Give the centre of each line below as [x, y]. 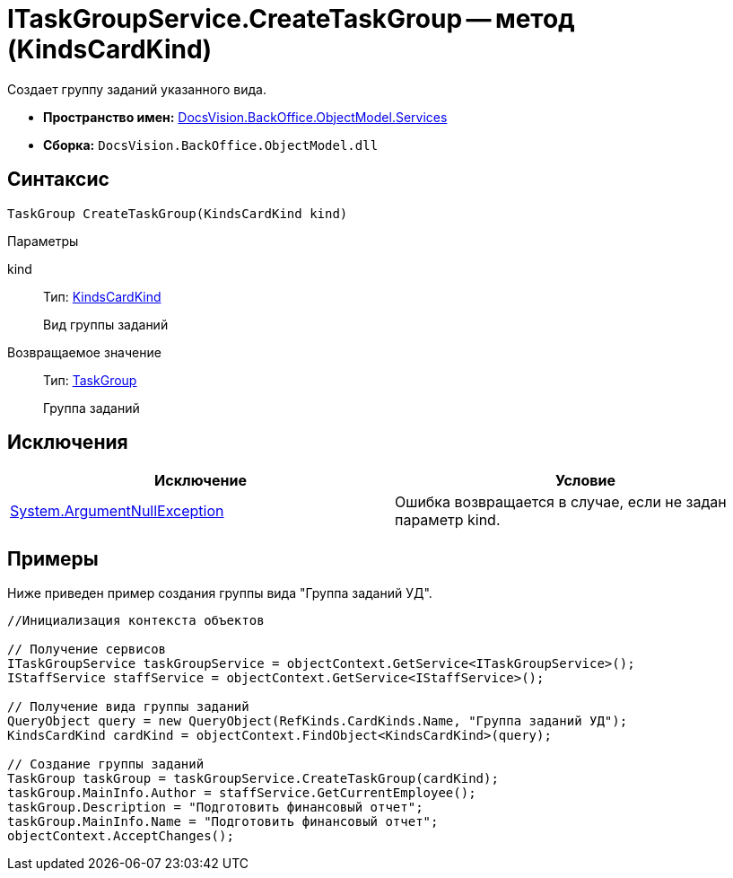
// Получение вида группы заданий [128, 707]
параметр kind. [448, 520]
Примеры [53, 558]
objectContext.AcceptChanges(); [121, 836]
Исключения [68, 443]
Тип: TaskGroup [90, 380]
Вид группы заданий [106, 324]
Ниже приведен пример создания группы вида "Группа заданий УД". [220, 593]
